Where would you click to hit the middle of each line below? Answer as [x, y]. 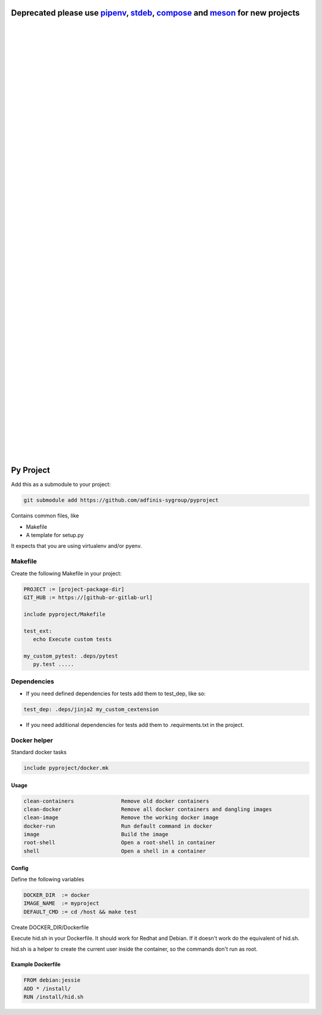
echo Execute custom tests [72, 639]
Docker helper [32, 740]
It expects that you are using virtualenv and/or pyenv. [77, 546]
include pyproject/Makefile [64, 614]
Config [20, 868]
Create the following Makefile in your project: [66, 573]
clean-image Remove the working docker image [121, 818]
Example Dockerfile [36, 964]
